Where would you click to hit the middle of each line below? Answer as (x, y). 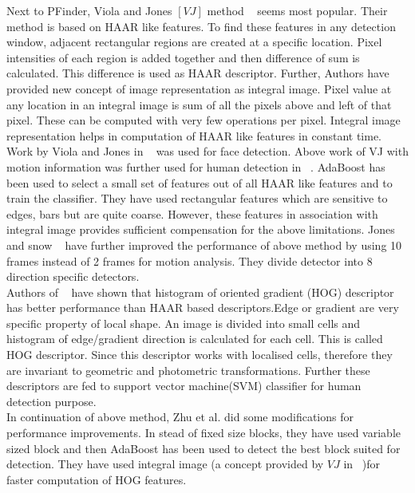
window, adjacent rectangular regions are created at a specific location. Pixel (194, 42)
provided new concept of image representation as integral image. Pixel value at (199, 88)
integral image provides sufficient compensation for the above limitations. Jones (201, 229)
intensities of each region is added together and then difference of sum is (183, 57)
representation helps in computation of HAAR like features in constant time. (194, 135)
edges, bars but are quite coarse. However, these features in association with (192, 213)
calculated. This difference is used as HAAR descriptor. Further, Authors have (198, 73)
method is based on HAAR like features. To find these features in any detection (201, 26)
